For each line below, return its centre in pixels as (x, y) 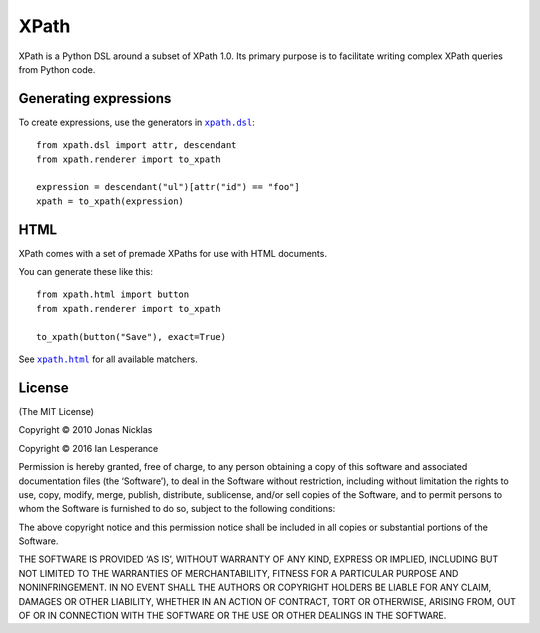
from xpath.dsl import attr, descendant (136, 145)
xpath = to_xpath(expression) (110, 201)
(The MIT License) (56, 411)
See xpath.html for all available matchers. (108, 359)
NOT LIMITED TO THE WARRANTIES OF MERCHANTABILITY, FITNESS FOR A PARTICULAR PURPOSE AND (238, 573)
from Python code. (57, 69)
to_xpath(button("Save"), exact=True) (131, 336)
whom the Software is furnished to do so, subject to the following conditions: (177, 509)
